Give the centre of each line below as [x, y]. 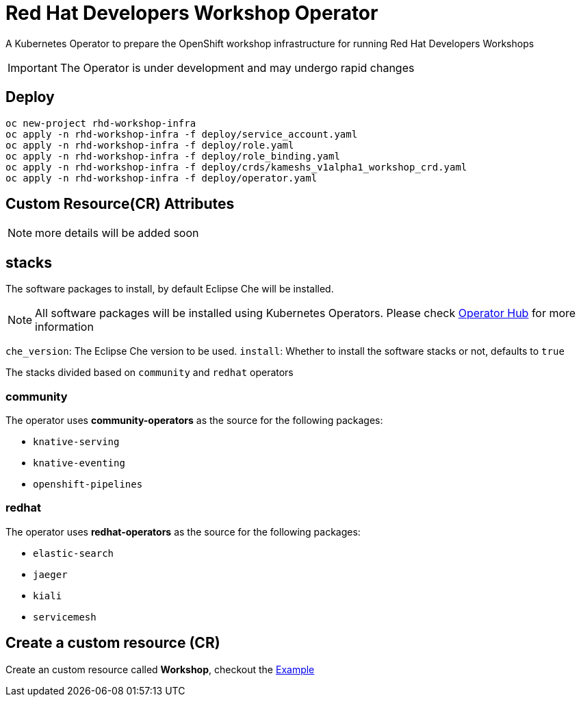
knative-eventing [79, 463]
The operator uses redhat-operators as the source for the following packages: [183, 531]
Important [33, 67]
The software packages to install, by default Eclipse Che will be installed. [170, 289]
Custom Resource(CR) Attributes [120, 204]
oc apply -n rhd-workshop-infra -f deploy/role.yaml [150, 145]
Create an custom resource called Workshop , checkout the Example [160, 669]
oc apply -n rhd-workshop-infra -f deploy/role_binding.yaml [173, 156]
